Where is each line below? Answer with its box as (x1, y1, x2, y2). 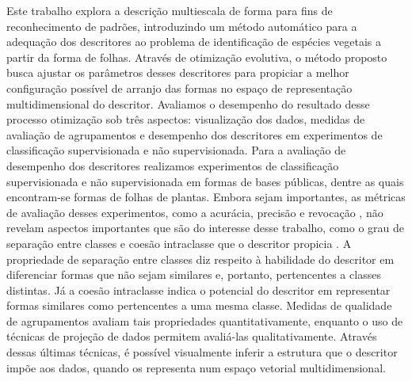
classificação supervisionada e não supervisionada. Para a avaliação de (6, 142, 346, 158)
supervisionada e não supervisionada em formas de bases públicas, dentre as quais (6, 173, 404, 189)
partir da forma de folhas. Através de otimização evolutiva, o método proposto (6, 48, 387, 65)
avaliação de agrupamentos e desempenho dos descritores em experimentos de (6, 126, 383, 143)
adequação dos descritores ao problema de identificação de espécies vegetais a (6, 33, 382, 50)
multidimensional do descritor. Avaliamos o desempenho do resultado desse (6, 95, 370, 112)
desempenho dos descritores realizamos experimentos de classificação (6, 157, 339, 173)
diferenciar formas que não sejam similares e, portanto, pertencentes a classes (6, 266, 381, 283)
